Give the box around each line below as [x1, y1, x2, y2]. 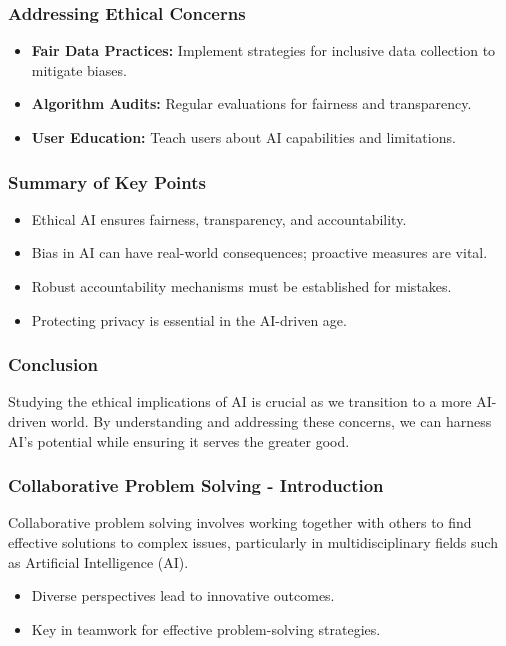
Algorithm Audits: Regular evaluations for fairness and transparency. [31, 93, 472, 114]
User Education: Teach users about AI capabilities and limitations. [31, 127, 456, 147]
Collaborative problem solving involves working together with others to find [8, 512, 472, 533]
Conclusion [8, 352, 98, 377]
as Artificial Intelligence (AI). [8, 551, 189, 572]
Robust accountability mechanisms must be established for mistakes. [31, 276, 452, 296]
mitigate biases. [31, 59, 127, 80]
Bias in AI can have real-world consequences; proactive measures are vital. [31, 242, 488, 263]
